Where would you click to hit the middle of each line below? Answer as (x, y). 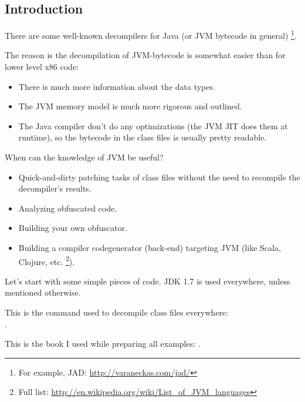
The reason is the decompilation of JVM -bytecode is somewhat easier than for (145, 55)
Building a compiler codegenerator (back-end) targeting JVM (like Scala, (150, 247)
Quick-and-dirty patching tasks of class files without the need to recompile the (159, 177)
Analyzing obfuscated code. (68, 208)
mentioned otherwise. (43, 292)
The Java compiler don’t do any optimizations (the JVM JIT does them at (153, 125)
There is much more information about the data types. (117, 86)
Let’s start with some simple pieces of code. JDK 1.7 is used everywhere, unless (148, 281)
